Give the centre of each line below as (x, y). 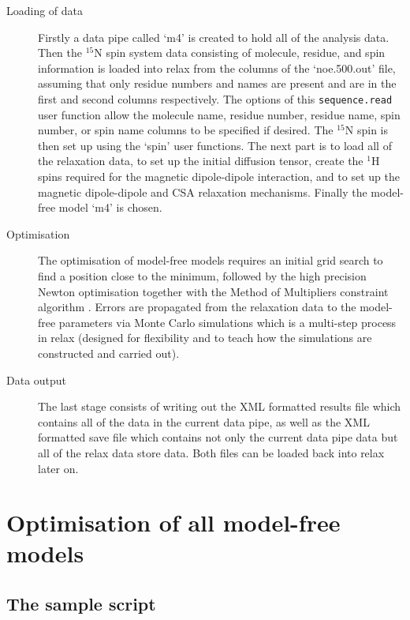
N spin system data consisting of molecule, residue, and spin (240, 53)
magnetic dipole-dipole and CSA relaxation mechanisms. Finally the (203, 192)
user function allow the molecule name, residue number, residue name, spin (219, 114)
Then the (60, 53)
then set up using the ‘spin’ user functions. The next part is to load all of (215, 145)
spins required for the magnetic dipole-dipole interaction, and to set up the (219, 176)
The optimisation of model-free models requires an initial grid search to (211, 260)
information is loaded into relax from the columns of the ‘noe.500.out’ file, (217, 68)
